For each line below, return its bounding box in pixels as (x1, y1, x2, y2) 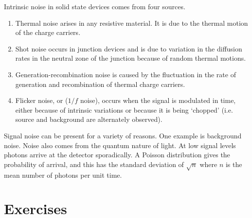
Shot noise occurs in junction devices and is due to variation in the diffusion (15, 43, 242, 53)
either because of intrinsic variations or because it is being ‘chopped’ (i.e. (15, 104, 233, 115)
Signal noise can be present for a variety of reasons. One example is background (4, 130, 242, 140)
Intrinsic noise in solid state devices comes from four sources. (4, 1, 185, 11)
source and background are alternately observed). (15, 114, 162, 124)
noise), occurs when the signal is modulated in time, (80, 95, 236, 105)
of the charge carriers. (15, 27, 81, 37)
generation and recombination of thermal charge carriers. (15, 79, 185, 89)
